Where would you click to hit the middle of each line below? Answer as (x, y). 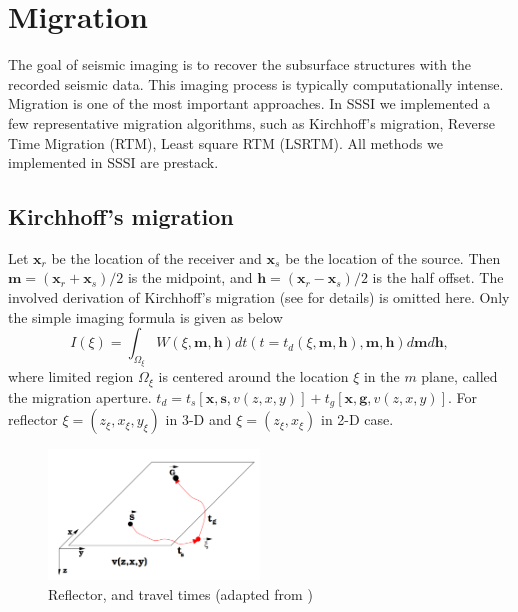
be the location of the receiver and (156, 257)
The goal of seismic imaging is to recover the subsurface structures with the (240, 64)
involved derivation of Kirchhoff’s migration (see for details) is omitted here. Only (259, 297)
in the (381, 376)
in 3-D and (198, 419)
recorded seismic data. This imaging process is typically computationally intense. (256, 83)
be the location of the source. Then (393, 257)
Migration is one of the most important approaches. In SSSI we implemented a (249, 103)
